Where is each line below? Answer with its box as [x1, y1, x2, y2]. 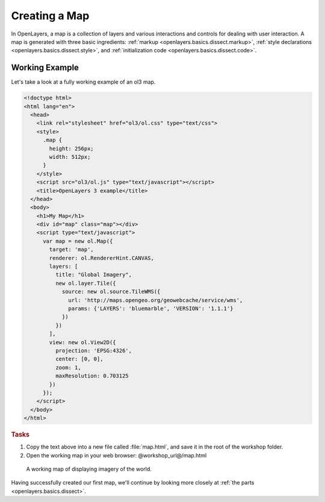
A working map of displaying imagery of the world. [26, 465, 152, 473]
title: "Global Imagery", [55, 271, 132, 278]
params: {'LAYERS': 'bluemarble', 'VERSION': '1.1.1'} [68, 305, 234, 312]
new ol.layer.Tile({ [55, 280, 117, 287]
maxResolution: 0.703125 [55, 373, 129, 379]
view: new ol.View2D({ [49, 339, 117, 346]
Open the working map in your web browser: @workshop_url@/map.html [26, 451, 207, 459]
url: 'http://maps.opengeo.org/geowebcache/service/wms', [68, 297, 243, 303]
